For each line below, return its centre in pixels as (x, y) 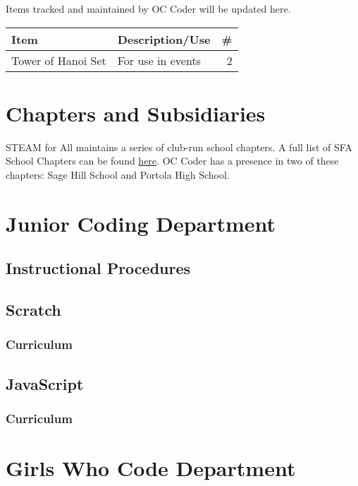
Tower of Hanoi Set (59, 60)
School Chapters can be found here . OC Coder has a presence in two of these (172, 161)
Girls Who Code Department (151, 468)
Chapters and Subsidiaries (136, 113)
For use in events (159, 60)
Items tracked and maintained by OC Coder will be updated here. (148, 8)
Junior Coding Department (141, 223)
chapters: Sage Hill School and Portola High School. (118, 174)
